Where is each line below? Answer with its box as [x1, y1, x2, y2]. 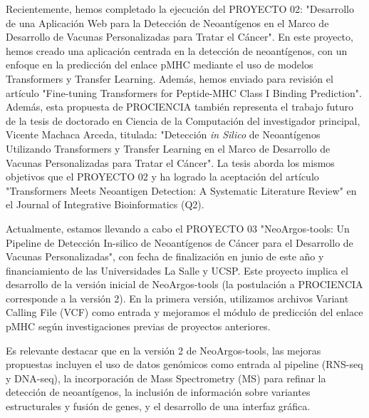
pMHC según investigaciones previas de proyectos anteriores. [6, 319, 271, 334]
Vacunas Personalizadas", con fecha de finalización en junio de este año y [6, 249, 324, 264]
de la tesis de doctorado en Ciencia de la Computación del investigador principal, [6, 113, 360, 128]
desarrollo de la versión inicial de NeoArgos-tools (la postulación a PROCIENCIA [6, 277, 363, 292]
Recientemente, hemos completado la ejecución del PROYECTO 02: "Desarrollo [6, 1, 354, 16]
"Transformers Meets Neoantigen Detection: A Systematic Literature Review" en [6, 183, 357, 198]
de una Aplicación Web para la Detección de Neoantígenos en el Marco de [6, 15, 329, 30]
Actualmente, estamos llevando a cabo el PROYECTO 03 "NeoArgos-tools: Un [6, 220, 350, 235]
